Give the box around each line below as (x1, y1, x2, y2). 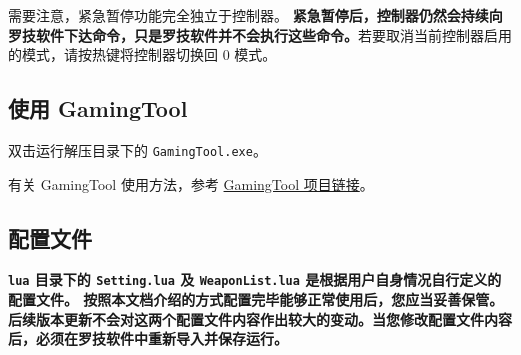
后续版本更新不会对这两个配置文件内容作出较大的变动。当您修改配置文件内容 (8, 308, 512, 329)
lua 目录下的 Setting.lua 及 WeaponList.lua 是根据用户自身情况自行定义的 (8, 269, 502, 290)
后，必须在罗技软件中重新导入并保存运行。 (8, 328, 288, 349)
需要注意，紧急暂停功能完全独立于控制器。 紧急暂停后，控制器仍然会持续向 (8, 5, 503, 25)
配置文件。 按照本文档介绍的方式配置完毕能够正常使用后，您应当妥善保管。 (8, 289, 504, 310)
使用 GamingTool (8, 93, 188, 124)
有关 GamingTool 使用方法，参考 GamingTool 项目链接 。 (8, 173, 374, 194)
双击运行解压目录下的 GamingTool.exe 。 (8, 139, 267, 160)
